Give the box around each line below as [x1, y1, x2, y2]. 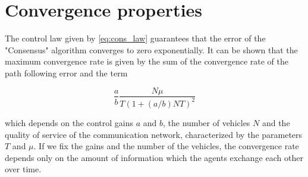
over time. [5, 163, 42, 175]
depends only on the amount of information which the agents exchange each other [5, 151, 303, 163]
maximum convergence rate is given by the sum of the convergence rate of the [5, 55, 289, 67]
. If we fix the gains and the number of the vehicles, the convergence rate [33, 140, 299, 152]
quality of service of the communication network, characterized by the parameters [5, 128, 303, 140]
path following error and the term [5, 66, 128, 79]
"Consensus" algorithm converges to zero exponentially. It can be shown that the [5, 43, 298, 56]
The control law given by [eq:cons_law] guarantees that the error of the [5, 32, 266, 44]
